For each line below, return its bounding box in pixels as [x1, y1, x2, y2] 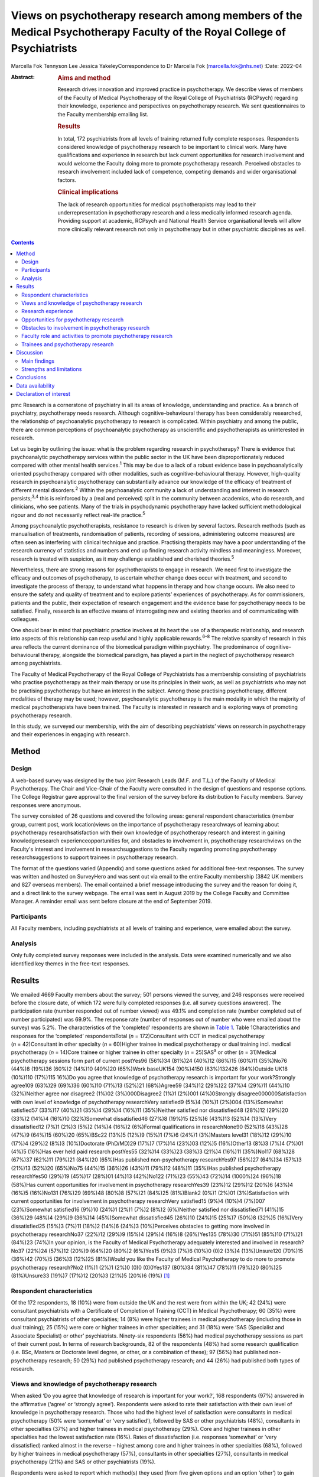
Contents [11, 239, 35, 246]
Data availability [16, 382, 55, 389]
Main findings [21, 357, 55, 365]
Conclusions [16, 374, 47, 381]
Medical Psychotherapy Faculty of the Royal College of [11, 25, 287, 38]
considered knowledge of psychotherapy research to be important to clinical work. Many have [57, 144, 287, 151]
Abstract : [11, 73, 35, 80]
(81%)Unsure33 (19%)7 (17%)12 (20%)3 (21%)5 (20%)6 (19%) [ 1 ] [11, 1272, 170, 1279]
